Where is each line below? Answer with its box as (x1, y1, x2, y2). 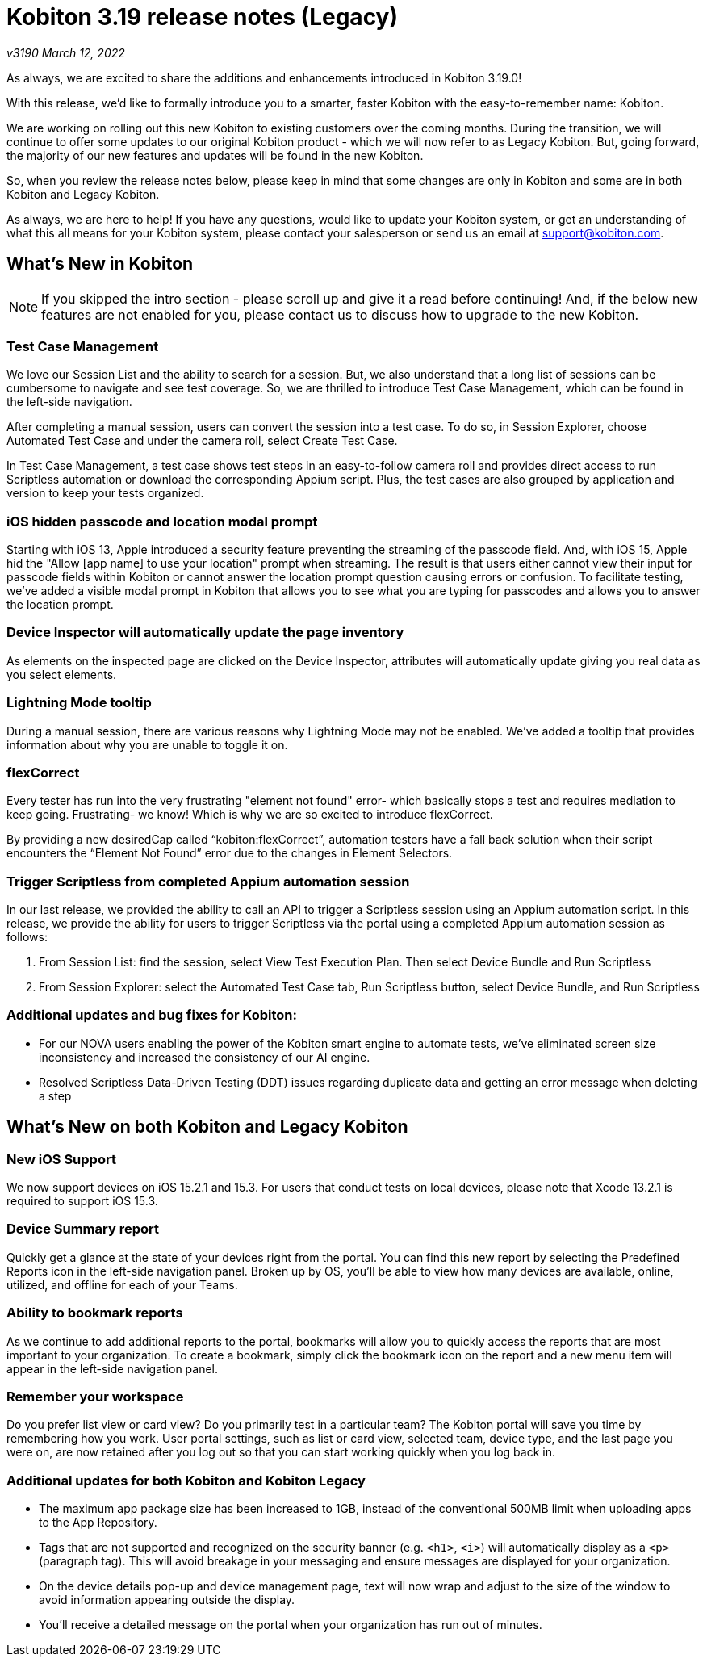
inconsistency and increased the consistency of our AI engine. (39, 1049, 370, 1064)
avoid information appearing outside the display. (39, 1593, 295, 1607)
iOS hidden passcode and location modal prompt (6, 513, 318, 530)
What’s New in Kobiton (6, 253, 194, 274)
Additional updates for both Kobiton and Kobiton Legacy (6, 1472, 366, 1489)
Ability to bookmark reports (6, 1305, 183, 1322)
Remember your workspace (6, 1388, 184, 1405)
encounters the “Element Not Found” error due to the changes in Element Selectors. (6, 846, 453, 861)
